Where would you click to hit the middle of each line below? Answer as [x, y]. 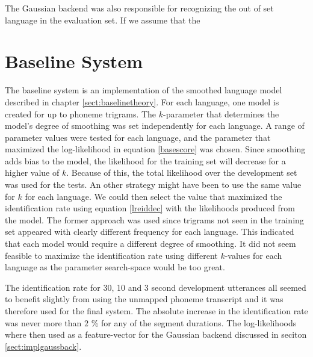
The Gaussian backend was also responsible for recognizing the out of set [139, 8]
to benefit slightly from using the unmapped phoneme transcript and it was [144, 299]
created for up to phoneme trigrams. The [81, 113]
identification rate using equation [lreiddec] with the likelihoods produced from [150, 208]
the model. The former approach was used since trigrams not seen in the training [154, 219]
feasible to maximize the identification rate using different [111, 255]
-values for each [253, 255]
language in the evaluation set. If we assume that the [103, 20]
